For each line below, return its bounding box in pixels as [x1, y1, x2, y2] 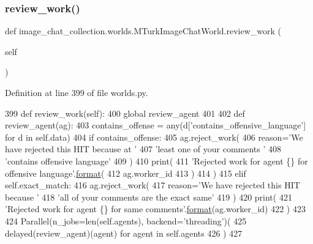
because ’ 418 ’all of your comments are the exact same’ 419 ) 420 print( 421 [5, 190, 292, 203]
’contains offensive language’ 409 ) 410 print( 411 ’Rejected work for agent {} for [5, 154, 308, 167]
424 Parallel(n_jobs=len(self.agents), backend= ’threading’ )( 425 [5, 214, 247, 227]
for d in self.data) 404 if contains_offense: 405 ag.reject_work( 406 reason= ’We [5, 130, 303, 143]
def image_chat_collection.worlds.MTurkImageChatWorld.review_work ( [5, 24, 282, 37]
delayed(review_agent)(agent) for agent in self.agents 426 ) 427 [5, 226, 243, 239]
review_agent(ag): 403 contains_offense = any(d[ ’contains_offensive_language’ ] [5, 119, 306, 131]
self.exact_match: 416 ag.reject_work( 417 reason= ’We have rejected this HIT [5, 179, 300, 191]
